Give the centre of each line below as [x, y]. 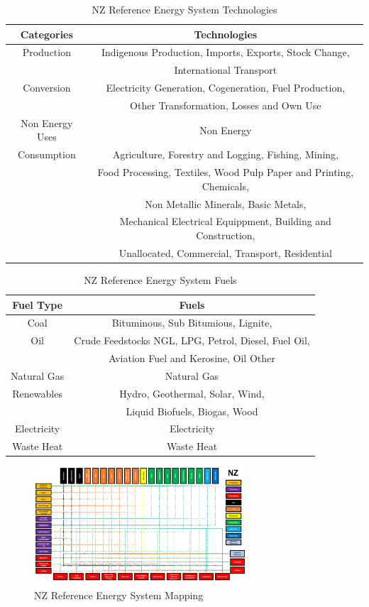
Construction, [226, 235]
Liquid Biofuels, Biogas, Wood [192, 411]
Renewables [37, 393]
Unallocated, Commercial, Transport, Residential [225, 252]
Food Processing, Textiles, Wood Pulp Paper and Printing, [226, 172]
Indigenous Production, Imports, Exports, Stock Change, [226, 52]
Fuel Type [38, 304]
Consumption [46, 154]
